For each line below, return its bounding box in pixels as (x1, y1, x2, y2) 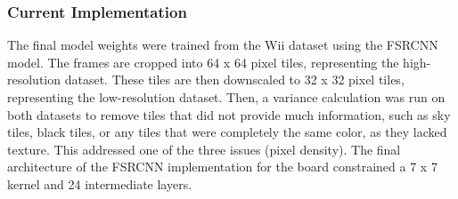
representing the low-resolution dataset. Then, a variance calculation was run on (7, 88, 446, 106)
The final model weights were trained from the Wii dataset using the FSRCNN (7, 36, 438, 54)
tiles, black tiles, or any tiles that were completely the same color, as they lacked (7, 123, 447, 141)
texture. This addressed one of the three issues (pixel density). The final (7, 139, 401, 158)
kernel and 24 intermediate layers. (7, 174, 192, 193)
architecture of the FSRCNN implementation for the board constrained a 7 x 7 (7, 157, 438, 176)
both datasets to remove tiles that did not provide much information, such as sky (7, 105, 451, 123)
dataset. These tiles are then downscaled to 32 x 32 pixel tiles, (64, 70, 405, 89)
